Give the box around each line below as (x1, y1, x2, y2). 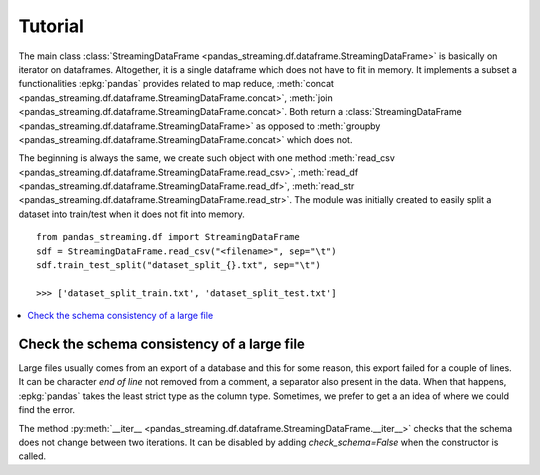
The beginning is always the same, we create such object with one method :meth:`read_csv (18, 152, 395, 164)
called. (18, 450, 47, 462)
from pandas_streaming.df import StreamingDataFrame (36, 231, 300, 243)
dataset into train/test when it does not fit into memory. (18, 208, 245, 220)
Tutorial (18, 15, 85, 37)
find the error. (18, 404, 75, 416)
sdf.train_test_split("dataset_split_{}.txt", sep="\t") (36, 260, 322, 271)
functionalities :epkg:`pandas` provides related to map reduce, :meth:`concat (18, 78, 335, 90)
